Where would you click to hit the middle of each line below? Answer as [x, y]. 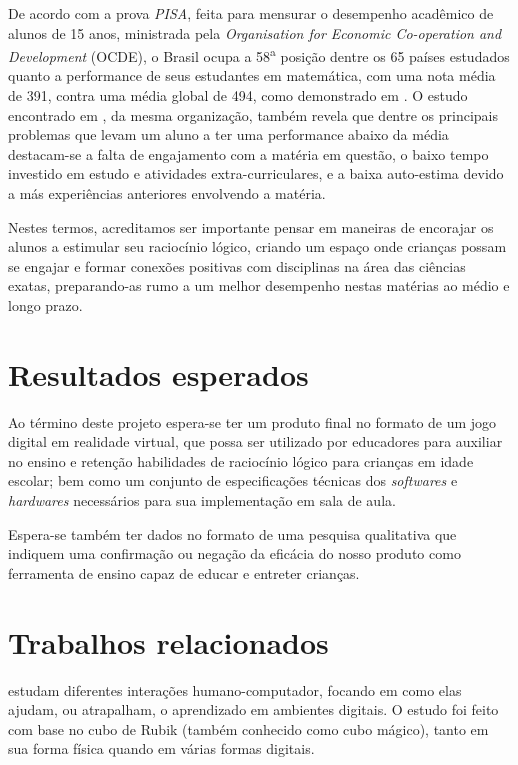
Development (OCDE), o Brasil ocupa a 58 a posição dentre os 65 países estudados [259, 54]
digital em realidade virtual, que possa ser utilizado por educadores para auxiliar [255, 441]
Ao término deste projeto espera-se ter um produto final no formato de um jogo [252, 421]
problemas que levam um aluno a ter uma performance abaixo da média [228, 134]
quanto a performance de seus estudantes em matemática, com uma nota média [252, 75]
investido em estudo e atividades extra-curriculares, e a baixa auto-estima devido [256, 173]
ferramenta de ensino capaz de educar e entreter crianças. [184, 572]
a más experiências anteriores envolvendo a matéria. [167, 193]
